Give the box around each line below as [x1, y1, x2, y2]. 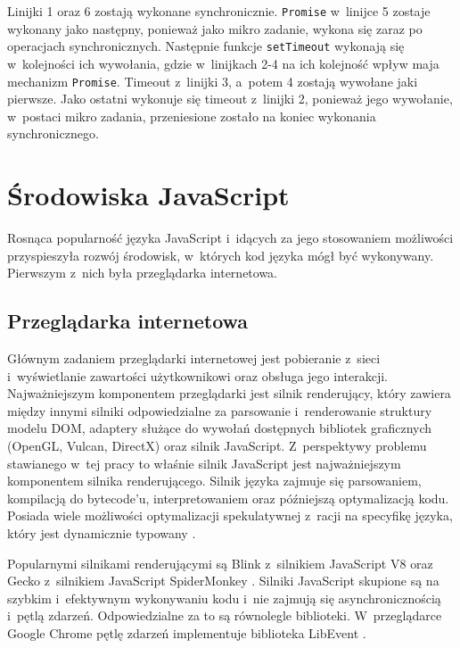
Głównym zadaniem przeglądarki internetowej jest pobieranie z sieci [7, 349, 381, 368]
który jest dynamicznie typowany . [7, 523, 196, 542]
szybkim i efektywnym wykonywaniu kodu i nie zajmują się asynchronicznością [7, 588, 441, 607]
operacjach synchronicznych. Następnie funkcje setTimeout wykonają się [7, 37, 405, 55]
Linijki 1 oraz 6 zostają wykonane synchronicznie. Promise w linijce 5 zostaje [7, 2, 431, 20]
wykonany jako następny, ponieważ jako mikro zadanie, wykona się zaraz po [7, 19, 423, 37]
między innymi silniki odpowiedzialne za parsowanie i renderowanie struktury [7, 401, 432, 420]
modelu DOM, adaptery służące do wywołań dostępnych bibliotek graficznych [7, 419, 432, 437]
